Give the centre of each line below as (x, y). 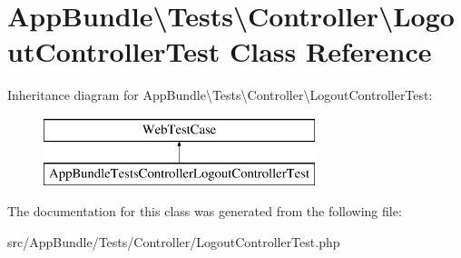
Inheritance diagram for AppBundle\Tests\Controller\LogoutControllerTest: (220, 95)
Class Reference (330, 51)
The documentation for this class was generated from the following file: (205, 211)
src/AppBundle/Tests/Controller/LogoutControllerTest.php (174, 241)
